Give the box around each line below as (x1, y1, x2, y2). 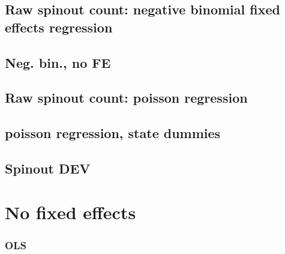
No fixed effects (5, 200, 136, 225)
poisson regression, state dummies (5, 124, 221, 142)
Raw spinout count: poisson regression (5, 88, 248, 107)
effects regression (5, 17, 113, 36)
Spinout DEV (5, 159, 91, 177)
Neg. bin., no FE (5, 53, 111, 71)
